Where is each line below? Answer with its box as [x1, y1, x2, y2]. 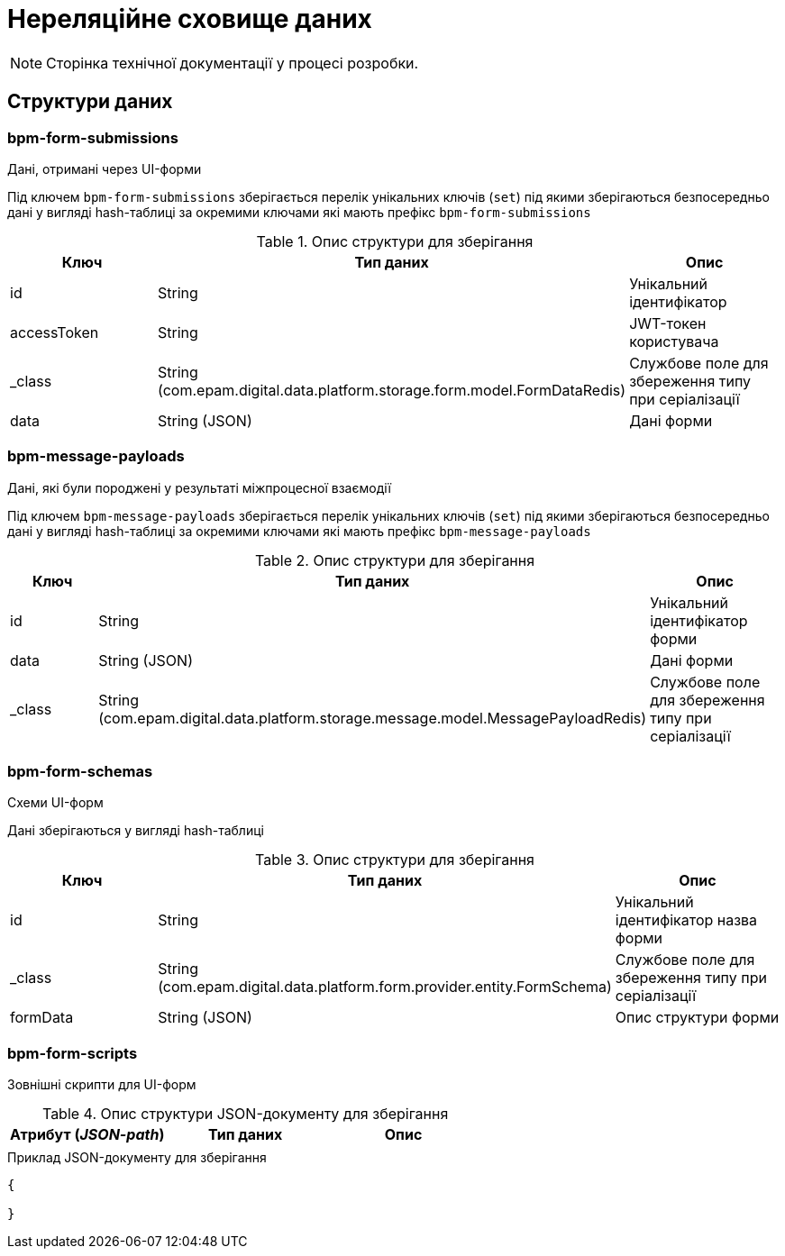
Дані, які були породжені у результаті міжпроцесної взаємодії [7, 479, 391, 496]
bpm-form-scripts [7, 1043, 138, 1062]
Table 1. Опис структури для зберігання [256, 232, 534, 250]
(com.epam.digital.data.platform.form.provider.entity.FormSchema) [158, 978, 612, 997]
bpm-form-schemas [7, 762, 153, 781]
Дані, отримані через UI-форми [7, 160, 202, 177]
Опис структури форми [615, 1008, 780, 1027]
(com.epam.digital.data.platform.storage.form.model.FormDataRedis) [158, 380, 626, 399]
